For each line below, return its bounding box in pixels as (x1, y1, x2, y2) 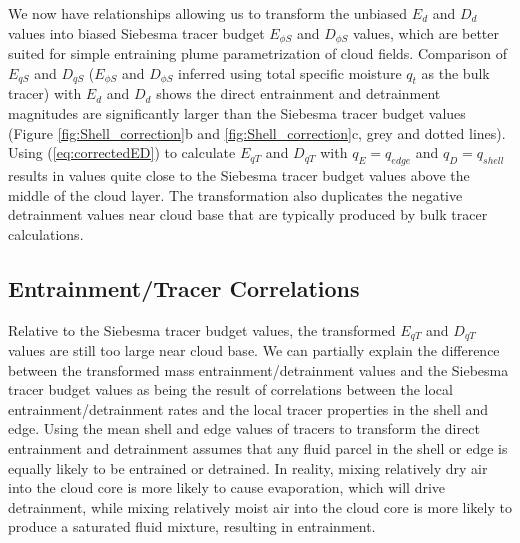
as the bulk (421, 62, 490, 83)
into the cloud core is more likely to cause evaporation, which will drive (8, 477, 446, 498)
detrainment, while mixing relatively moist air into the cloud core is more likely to (8, 496, 512, 517)
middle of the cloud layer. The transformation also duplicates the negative (8, 184, 463, 205)
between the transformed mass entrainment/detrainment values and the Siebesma (8, 359, 509, 380)
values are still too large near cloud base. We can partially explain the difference (8, 340, 500, 361)
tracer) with (8, 83, 82, 104)
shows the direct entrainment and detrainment (156, 83, 441, 104)
